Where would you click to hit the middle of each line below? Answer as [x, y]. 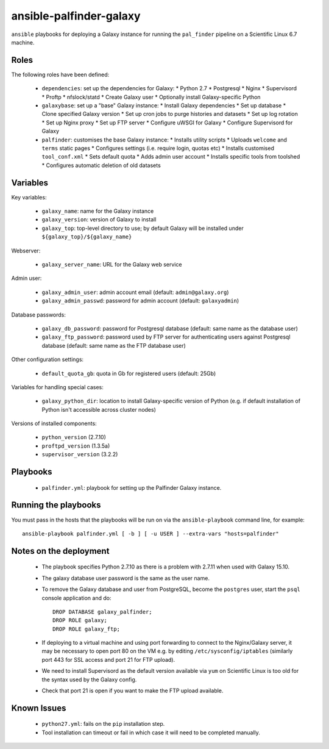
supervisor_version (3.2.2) [80, 454]
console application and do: [76, 598]
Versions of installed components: [54, 423]
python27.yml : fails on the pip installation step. [103, 724]
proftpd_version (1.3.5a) [76, 446]
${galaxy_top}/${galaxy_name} [87, 237]
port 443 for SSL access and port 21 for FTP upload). [108, 659]
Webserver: [26, 251]
